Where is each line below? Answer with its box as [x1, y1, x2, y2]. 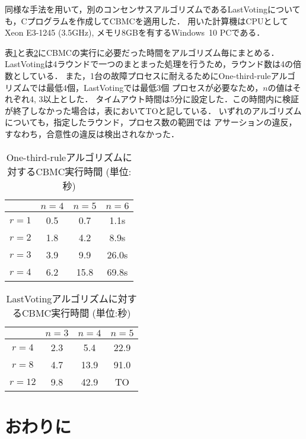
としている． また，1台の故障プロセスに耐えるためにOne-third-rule [12, 69, 271, 81]
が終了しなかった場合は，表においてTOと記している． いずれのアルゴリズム [5, 104, 302, 116]
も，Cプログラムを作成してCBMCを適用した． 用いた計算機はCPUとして [5, 14, 289, 27]
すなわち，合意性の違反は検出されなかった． [5, 127, 179, 140]
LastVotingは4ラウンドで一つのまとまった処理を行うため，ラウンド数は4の [5, 58, 293, 70]
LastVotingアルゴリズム [6, 291, 109, 305]
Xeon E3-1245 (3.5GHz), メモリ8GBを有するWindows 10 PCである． [5, 26, 265, 39]
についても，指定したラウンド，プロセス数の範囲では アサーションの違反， [5, 116, 297, 128]
